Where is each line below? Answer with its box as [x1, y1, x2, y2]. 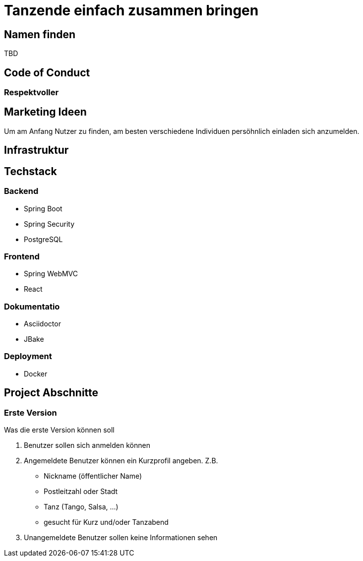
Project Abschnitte [4, 386, 99, 399]
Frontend [4, 251, 40, 261]
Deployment [4, 351, 52, 362]
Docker [24, 369, 48, 378]
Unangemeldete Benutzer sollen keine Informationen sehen [24, 533, 218, 542]
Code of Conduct [4, 66, 90, 79]
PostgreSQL [24, 235, 63, 244]
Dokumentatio [4, 301, 60, 312]
